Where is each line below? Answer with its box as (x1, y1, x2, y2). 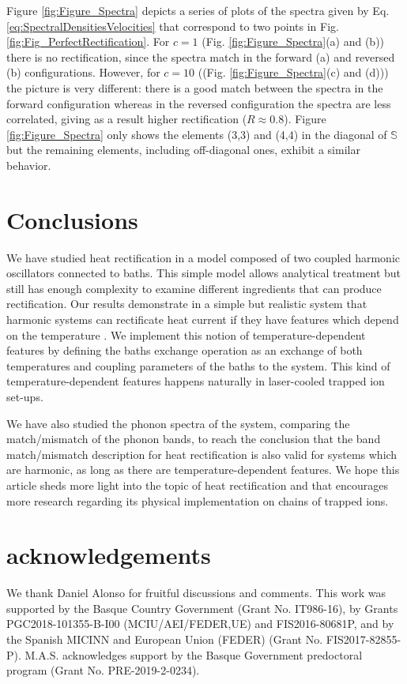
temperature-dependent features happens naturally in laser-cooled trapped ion (6, 373, 385, 389)
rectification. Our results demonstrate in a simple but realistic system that (6, 295, 367, 312)
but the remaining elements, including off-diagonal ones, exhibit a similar (6, 141, 360, 158)
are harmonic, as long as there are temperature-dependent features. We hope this (6, 461, 400, 478)
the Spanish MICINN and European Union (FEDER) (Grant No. (6, 631, 323, 648)
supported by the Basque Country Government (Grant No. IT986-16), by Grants (6, 599, 398, 616)
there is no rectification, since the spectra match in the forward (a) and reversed (6, 48, 395, 65)
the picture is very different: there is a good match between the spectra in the (6, 79, 383, 96)
